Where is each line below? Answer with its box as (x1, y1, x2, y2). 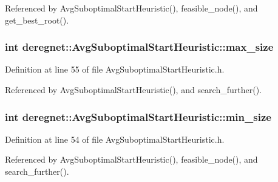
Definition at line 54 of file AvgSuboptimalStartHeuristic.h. (5, 132, 225, 145)
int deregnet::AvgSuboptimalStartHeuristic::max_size (5, 39, 274, 54)
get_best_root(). (5, 13, 69, 26)
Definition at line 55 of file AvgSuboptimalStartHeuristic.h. (5, 63, 225, 76)
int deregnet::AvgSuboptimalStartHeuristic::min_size (5, 109, 271, 124)
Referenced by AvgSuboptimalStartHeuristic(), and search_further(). (5, 83, 262, 96)
